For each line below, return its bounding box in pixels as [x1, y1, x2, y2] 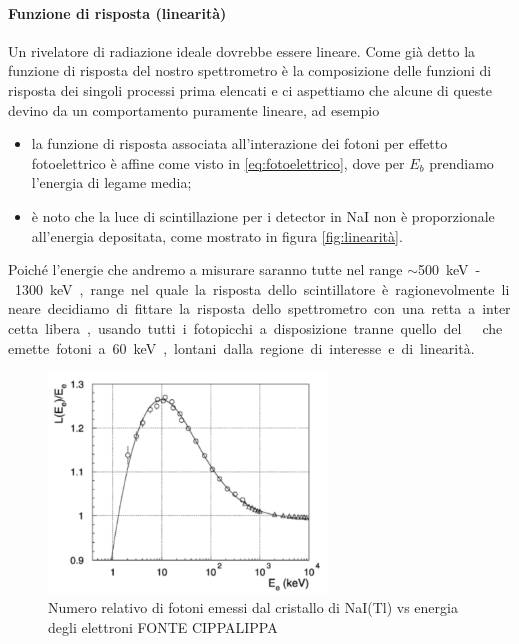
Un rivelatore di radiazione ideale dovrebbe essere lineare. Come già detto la [8, 40, 476, 61]
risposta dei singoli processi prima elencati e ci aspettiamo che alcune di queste [8, 79, 492, 100]
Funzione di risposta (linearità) [8, 2, 227, 23]
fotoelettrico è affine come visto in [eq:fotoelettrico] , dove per [31, 152, 405, 173]
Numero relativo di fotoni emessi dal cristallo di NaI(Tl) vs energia [48, 597, 458, 618]
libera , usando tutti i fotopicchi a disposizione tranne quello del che [45, 317, 503, 338]
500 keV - [418, 259, 481, 280]
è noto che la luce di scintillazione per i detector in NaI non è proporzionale [31, 205, 495, 226]
